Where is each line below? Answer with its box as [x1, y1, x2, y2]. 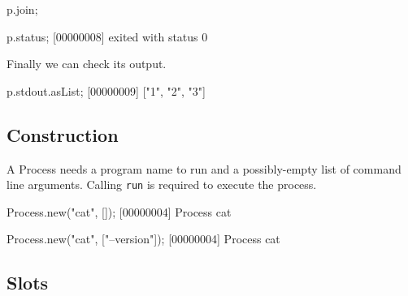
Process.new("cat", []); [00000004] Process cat [7, 203, 232, 220]
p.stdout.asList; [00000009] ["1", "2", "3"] [7, 82, 206, 99]
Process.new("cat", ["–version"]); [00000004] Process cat [7, 230, 280, 247]
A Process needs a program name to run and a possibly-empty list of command [7, 160, 401, 177]
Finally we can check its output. [7, 55, 167, 72]
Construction [7, 122, 119, 147]
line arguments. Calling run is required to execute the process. [7, 176, 317, 193]
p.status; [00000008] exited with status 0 [7, 28, 208, 45]
